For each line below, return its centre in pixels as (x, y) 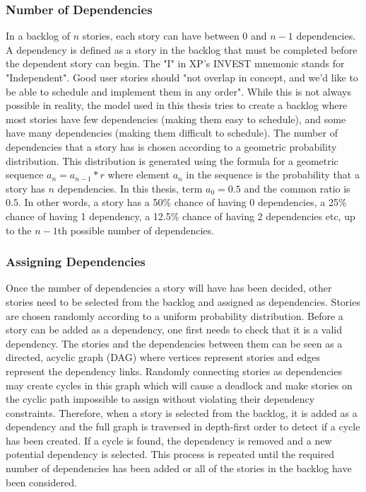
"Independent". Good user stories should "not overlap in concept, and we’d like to (182, 77)
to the (19, 230)
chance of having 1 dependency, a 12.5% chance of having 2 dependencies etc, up (181, 216)
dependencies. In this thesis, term (130, 188)
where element (138, 175)
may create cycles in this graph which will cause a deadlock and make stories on (179, 385)
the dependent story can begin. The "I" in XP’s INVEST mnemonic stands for (175, 63)
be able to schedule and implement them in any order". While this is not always (178, 91)
